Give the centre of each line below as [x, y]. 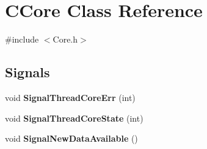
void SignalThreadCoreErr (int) [70, 97]
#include [22, 39]
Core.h [65, 39]
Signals [27, 72]
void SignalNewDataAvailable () [71, 138]
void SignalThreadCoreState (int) [74, 118]
